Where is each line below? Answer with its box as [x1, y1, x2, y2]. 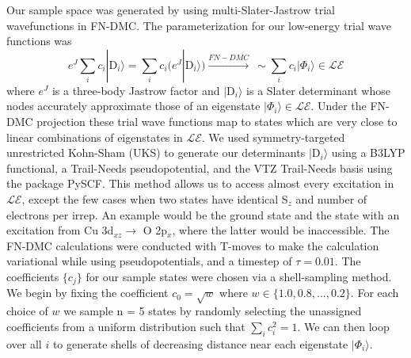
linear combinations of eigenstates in [6, 128, 183, 145]
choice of [6, 303, 48, 319]
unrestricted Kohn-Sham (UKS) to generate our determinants [6, 144, 306, 161]
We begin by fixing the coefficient [6, 284, 169, 301]
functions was [6, 32, 72, 49]
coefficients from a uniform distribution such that [6, 318, 245, 334]
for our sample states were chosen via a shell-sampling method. [86, 268, 392, 284]
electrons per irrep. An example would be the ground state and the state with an [6, 206, 400, 223]
